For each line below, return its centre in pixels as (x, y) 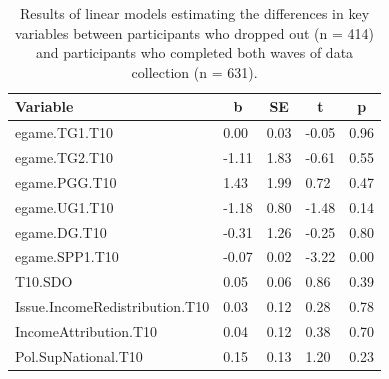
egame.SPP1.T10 (67, 256)
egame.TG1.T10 (64, 132)
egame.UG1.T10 (64, 206)
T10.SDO (44, 281)
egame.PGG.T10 (66, 181)
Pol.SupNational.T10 (79, 355)
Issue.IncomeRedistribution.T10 (112, 306)
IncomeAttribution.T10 (86, 330)
